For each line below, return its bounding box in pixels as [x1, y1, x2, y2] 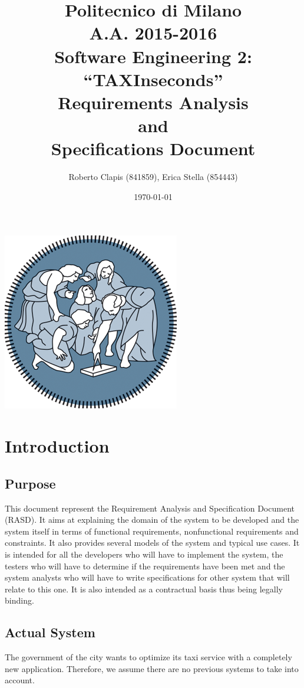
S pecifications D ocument [51, 136, 256, 160]
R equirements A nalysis [58, 90, 249, 114]
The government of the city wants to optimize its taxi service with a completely [5, 651, 292, 663]
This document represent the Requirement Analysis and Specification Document [5, 502, 295, 514]
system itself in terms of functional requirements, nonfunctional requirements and [5, 525, 299, 537]
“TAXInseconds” [83, 67, 223, 91]
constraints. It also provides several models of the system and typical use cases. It [5, 536, 300, 549]
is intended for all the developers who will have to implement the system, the [5, 548, 283, 560]
